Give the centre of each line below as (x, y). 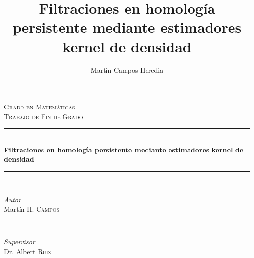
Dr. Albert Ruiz (28, 251)
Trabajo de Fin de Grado (43, 116)
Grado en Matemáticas (40, 107)
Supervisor (20, 242)
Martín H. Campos (32, 209)
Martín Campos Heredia (127, 70)
